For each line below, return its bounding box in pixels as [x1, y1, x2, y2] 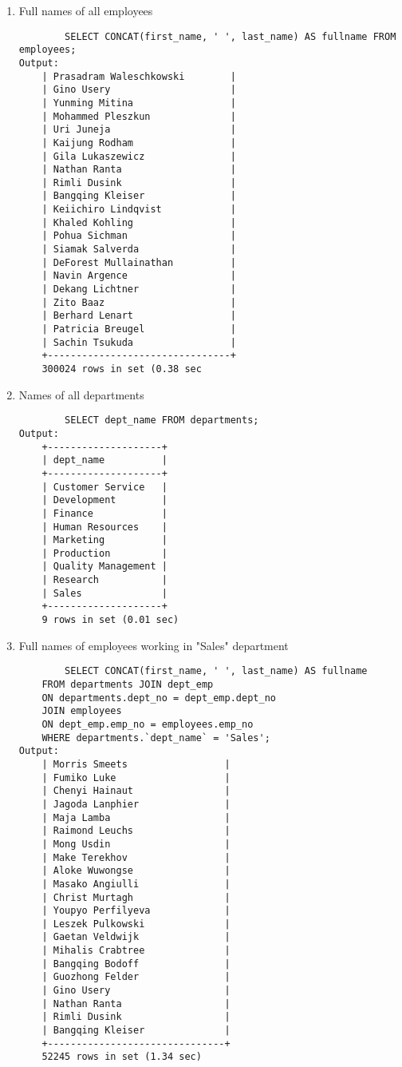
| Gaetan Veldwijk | [41, 931, 231, 943]
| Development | [41, 494, 167, 506]
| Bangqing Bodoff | [41, 958, 231, 970]
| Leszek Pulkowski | [41, 918, 231, 930]
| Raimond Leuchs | [41, 825, 231, 837]
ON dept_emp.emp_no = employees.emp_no [41, 718, 254, 730]
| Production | [41, 547, 167, 559]
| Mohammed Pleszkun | [41, 110, 236, 122]
